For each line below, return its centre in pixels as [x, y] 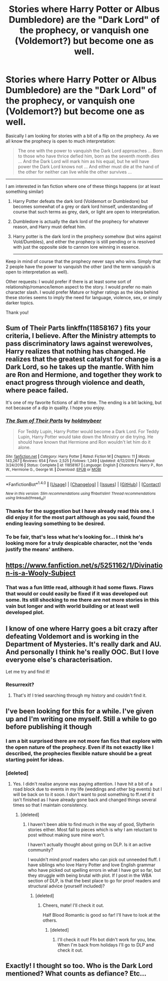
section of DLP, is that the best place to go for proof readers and [94, 880]
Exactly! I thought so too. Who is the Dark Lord [79, 966]
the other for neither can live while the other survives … [75, 172]
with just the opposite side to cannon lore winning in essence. [76, 247]
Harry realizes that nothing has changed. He [76, 352]
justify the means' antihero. [40, 549]
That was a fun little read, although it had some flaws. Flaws [80, 588]
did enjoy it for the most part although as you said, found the [80, 517]
